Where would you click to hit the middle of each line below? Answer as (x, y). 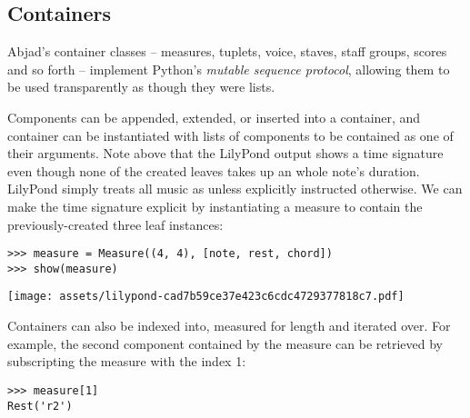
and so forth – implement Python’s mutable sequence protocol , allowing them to (229, 69)
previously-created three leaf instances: (115, 224)
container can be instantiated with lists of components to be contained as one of (230, 135)
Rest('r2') (40, 406)
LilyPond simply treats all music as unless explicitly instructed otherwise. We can (235, 189)
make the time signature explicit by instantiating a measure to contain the (215, 206)
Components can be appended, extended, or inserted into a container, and (214, 117)
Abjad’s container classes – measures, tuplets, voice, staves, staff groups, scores (227, 51)
